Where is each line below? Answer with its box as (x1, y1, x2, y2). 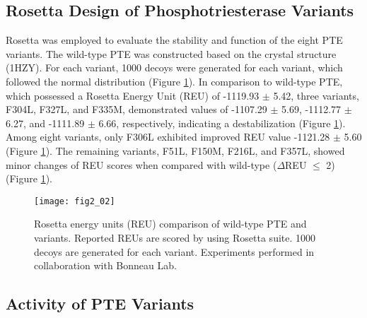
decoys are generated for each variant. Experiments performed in (34, 244, 315, 259)
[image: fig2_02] (34, 196, 115, 206)
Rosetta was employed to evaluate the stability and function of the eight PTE (6, 33, 343, 47)
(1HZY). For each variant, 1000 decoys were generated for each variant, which (6, 60, 343, 75)
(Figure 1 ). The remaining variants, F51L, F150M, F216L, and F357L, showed (6, 143, 345, 158)
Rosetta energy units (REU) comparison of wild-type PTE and (34, 216, 307, 231)
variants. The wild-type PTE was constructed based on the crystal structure (6, 46, 337, 61)
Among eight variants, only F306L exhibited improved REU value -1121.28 (6, 129, 330, 144)
